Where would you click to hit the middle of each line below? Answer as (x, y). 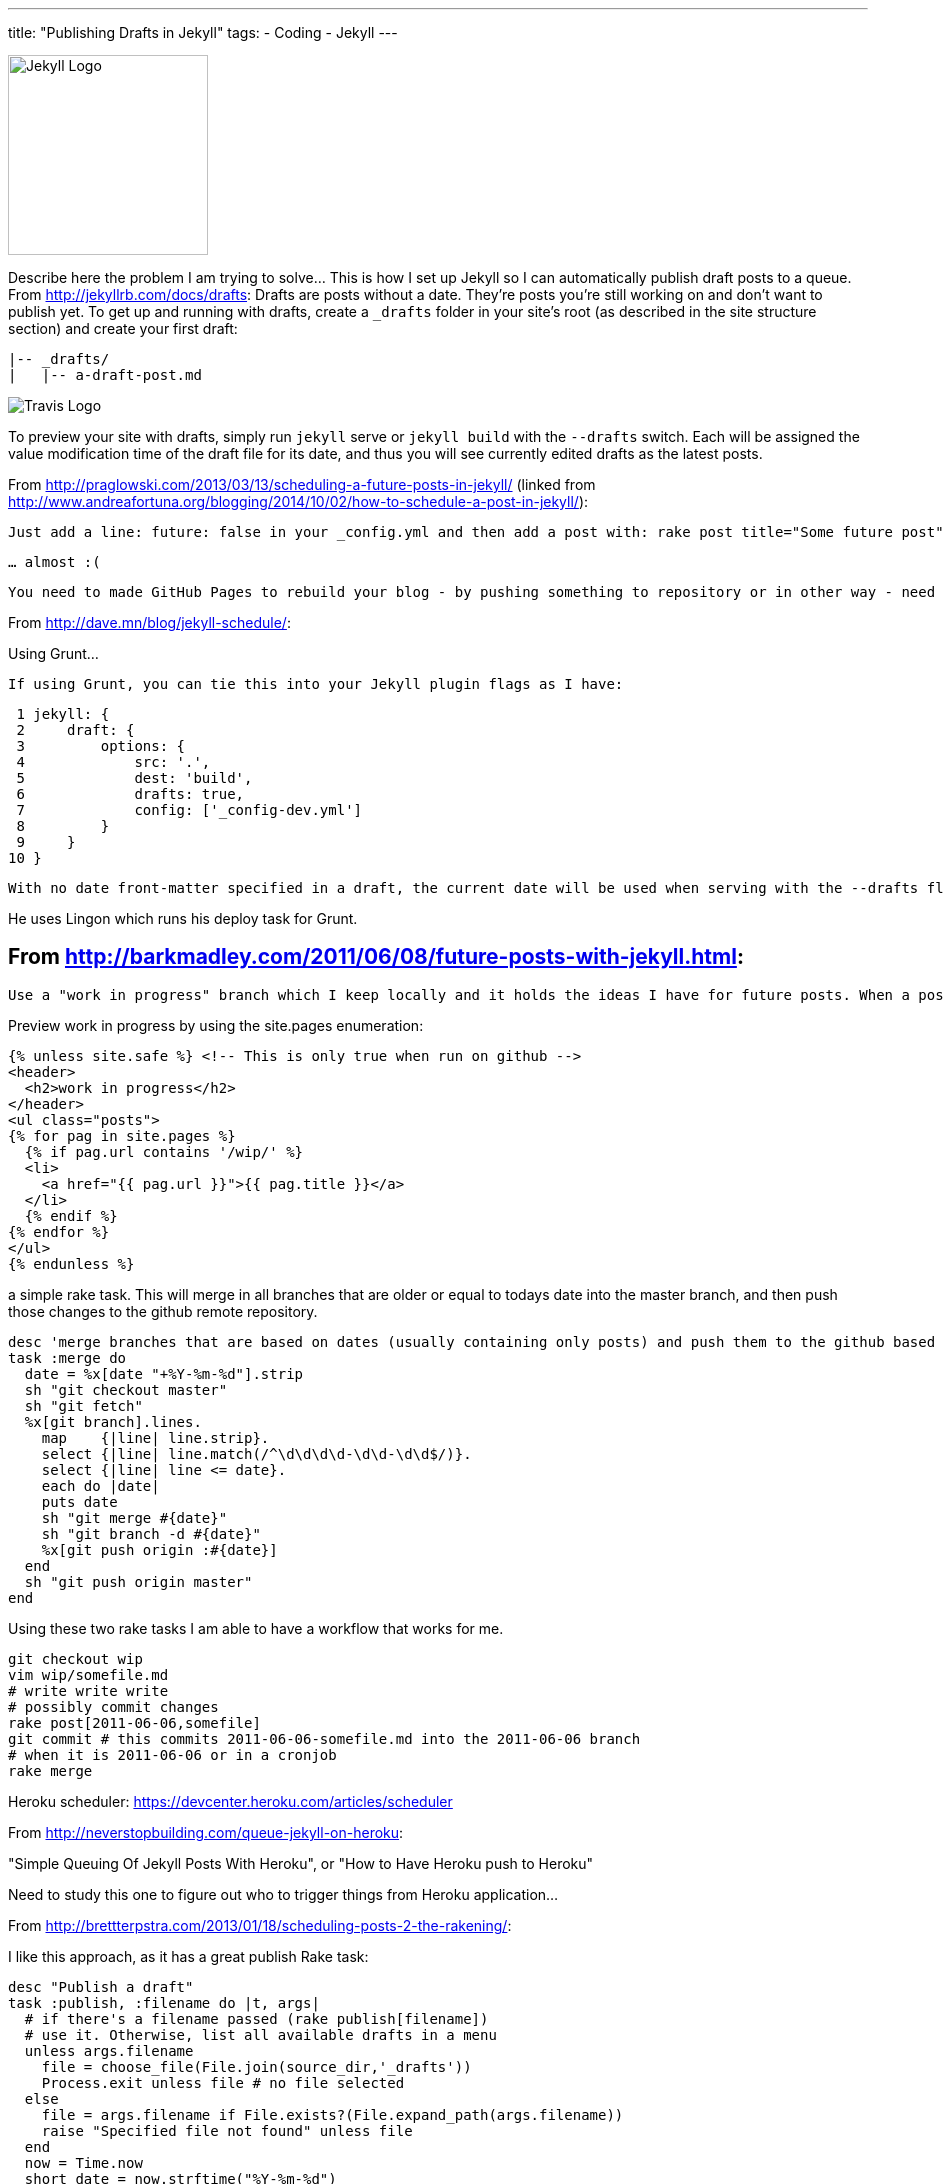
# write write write (88, 1690)
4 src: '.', (113, 762)
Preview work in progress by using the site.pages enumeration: (216, 1025)
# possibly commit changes (113, 1706)
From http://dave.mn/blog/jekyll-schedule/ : (149, 622)
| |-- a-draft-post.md (105, 375)
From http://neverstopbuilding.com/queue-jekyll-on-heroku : (206, 1832)
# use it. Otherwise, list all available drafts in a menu (260, 2034)
